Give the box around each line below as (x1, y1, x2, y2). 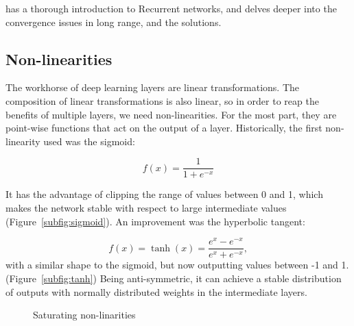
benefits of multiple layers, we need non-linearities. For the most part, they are (5, 107, 337, 121)
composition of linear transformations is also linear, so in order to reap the (5, 93, 319, 108)
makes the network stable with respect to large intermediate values (5, 201, 287, 215)
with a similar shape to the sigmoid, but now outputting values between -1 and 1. (5, 258, 349, 272)
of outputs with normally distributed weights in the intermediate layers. (5, 284, 307, 299)
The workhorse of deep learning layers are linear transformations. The (5, 80, 300, 95)
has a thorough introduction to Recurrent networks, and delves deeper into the (5, 1, 337, 15)
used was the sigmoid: (43, 134, 135, 148)
